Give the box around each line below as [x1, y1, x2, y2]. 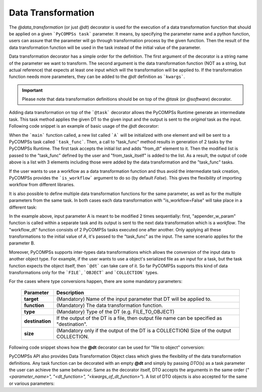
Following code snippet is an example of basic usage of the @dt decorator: [9, 123, 159, 129]
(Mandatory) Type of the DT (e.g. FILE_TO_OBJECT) [56, 308, 175, 315]
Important [22, 87, 43, 93]
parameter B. [9, 240, 35, 246]
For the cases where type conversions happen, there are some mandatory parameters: [9, 278, 183, 284]
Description [56, 289, 84, 296]
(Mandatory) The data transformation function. [56, 302, 164, 309]
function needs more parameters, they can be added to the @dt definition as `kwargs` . [9, 74, 185, 80]
